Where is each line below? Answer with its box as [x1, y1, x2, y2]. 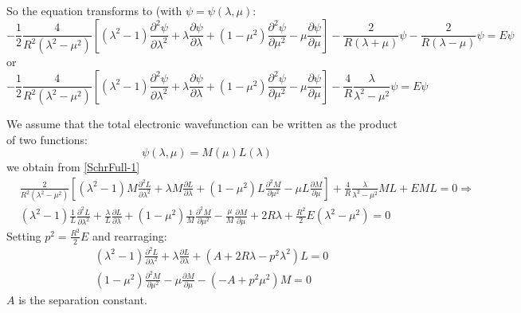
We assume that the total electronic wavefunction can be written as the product [6, 115, 398, 132]
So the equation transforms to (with [6, 2, 182, 18]
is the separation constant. [18, 291, 147, 307]
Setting [6, 227, 41, 244]
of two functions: [6, 131, 88, 147]
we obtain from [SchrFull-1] [6, 158, 140, 175]
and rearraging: [92, 227, 167, 244]
